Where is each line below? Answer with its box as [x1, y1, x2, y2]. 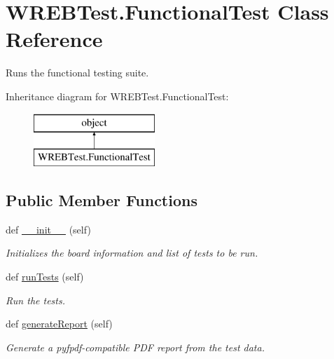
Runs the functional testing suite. [6, 65, 149, 80]
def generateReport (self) [6, 316, 113, 331]
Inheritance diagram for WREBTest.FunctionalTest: [6, 88, 229, 103]
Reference [6, 25, 103, 53]
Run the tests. [6, 292, 65, 307]
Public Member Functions [6, 189, 197, 211]
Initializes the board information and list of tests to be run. [6, 245, 258, 260]
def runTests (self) [6, 269, 84, 284]
